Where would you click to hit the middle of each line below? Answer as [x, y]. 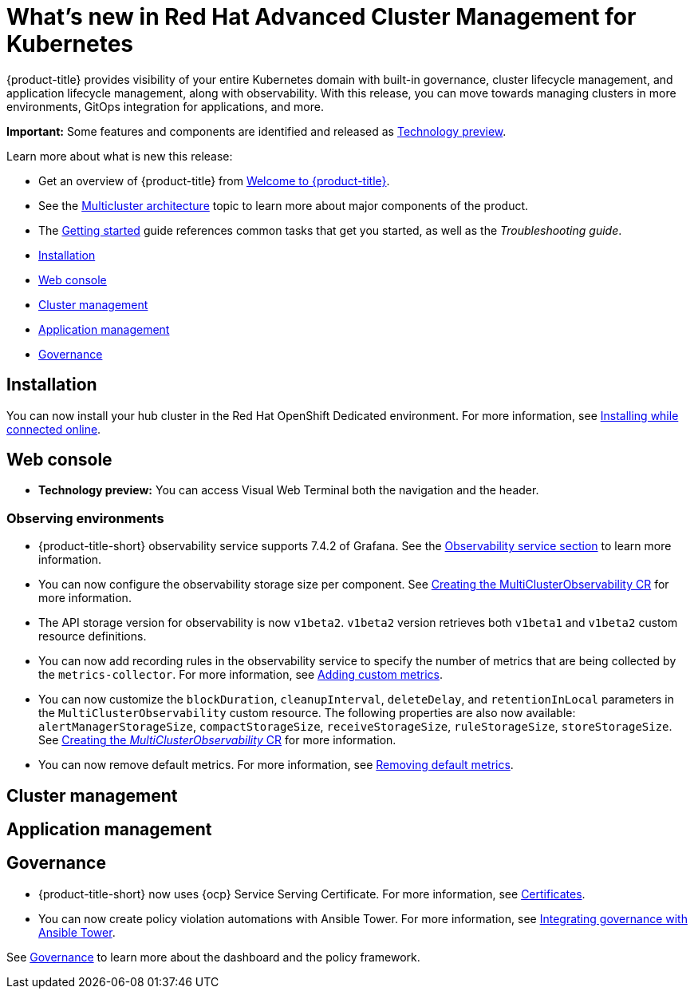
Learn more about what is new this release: [120, 156]
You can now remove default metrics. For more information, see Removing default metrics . [276, 765]
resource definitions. [93, 636]
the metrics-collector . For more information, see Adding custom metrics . [241, 675]
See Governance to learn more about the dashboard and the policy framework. [213, 957]
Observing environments [85, 518]
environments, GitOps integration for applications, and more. [165, 106]
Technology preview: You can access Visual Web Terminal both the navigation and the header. [289, 490]
